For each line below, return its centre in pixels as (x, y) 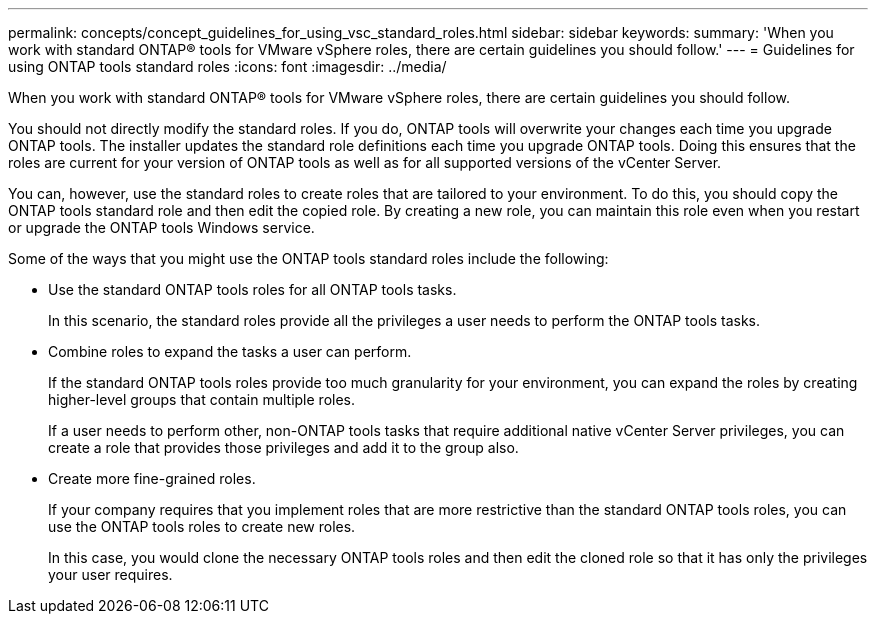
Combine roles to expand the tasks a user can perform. (230, 351)
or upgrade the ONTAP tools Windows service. (161, 227)
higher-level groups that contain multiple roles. (202, 399)
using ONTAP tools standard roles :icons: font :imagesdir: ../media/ (227, 66)
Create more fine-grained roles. (152, 478)
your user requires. (110, 574)
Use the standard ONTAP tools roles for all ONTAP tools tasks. (252, 289)
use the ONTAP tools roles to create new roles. (202, 526)
